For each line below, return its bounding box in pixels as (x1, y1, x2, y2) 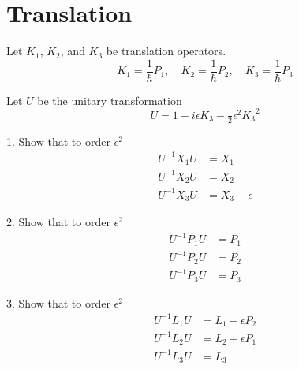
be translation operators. (106, 43, 226, 59)
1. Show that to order (6, 132, 110, 149)
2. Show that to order (6, 214, 110, 230)
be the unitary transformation (37, 91, 182, 108)
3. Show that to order (6, 294, 110, 311)
